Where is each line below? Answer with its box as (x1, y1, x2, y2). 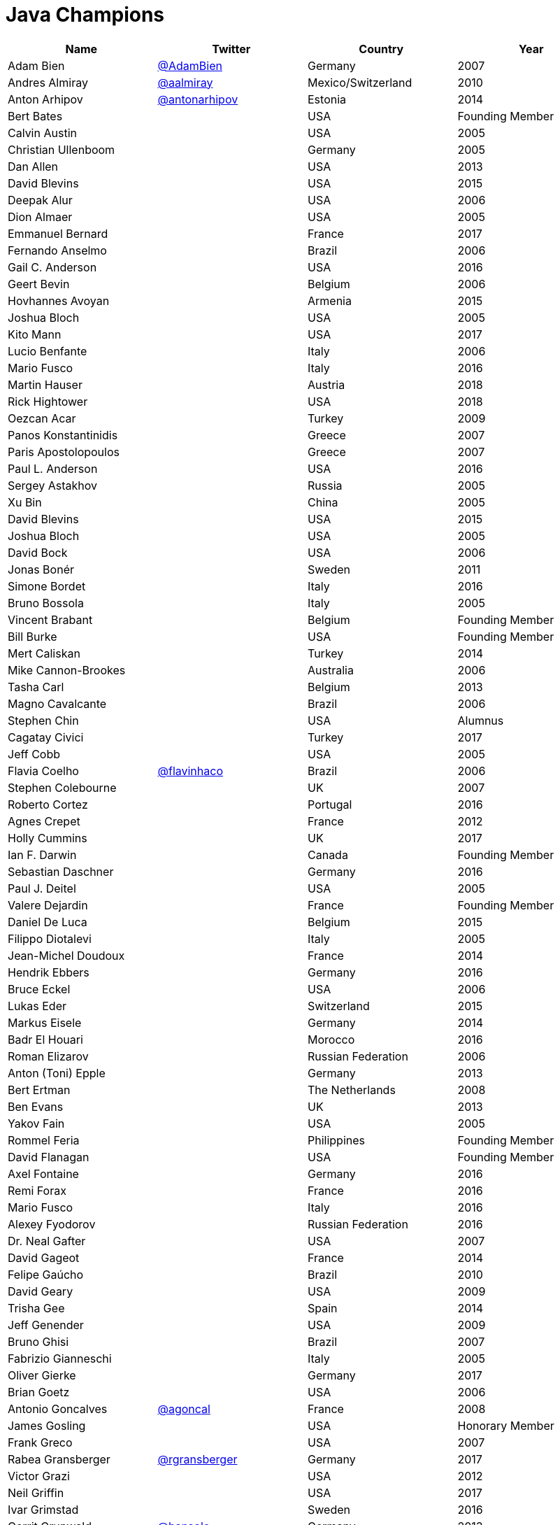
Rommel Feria (8, 1133, 80, 1147)
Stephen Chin (8, 713, 79, 728)
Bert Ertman (8, 1082, 71, 1097)
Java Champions (6, 3, 165, 27)
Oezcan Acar (8, 411, 76, 425)
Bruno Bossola (8, 595, 84, 610)
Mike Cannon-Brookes (8, 662, 126, 677)
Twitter (212, 41, 251, 56)
